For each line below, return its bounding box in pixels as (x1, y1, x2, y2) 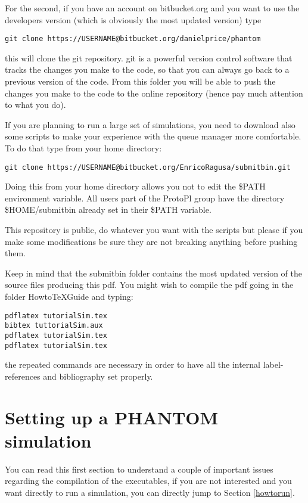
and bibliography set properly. (43, 370, 153, 382)
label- (263, 358, 284, 371)
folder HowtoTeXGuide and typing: (5, 290, 133, 302)
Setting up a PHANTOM (5, 405, 219, 429)
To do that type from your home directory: (5, 142, 162, 154)
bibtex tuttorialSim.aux (5, 321, 103, 330)
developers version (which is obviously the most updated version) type (5, 13, 262, 26)
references (5, 370, 41, 382)
